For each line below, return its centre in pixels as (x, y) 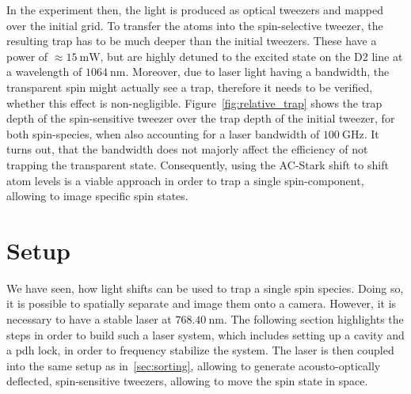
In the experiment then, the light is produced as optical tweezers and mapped (195, 9)
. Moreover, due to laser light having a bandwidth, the (257, 72)
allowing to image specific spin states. (97, 196)
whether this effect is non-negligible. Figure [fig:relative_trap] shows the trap (194, 102)
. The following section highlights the (314, 319)
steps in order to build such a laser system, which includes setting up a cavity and (205, 334)
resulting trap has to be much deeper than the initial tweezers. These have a (192, 41)
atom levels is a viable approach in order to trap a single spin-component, (185, 180)
